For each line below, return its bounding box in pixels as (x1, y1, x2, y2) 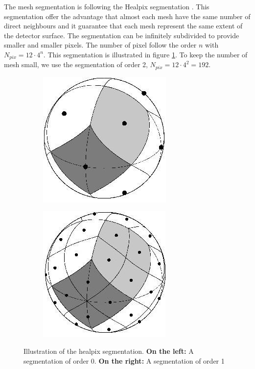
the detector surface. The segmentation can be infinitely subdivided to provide (4, 30, 239, 40)
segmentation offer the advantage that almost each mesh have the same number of (4, 11, 251, 21)
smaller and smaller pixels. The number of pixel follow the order (4, 40, 197, 50)
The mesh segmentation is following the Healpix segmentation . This (4, 1, 209, 11)
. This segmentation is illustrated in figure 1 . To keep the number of (43, 49, 248, 59)
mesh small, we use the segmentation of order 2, (4, 59, 148, 70)
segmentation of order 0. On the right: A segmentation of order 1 (23, 355, 225, 366)
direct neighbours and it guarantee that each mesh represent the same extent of (4, 21, 243, 31)
